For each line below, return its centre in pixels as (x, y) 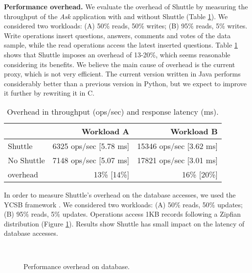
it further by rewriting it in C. (49, 93)
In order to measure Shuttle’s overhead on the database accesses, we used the (120, 194)
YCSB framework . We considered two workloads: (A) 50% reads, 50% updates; (123, 204)
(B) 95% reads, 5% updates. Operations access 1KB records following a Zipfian (122, 214)
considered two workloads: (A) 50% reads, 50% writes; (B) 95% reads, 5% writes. (126, 26)
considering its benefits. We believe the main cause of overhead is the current (120, 64)
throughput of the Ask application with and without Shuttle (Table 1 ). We (116, 16)
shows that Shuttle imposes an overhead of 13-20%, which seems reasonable (117, 54)
